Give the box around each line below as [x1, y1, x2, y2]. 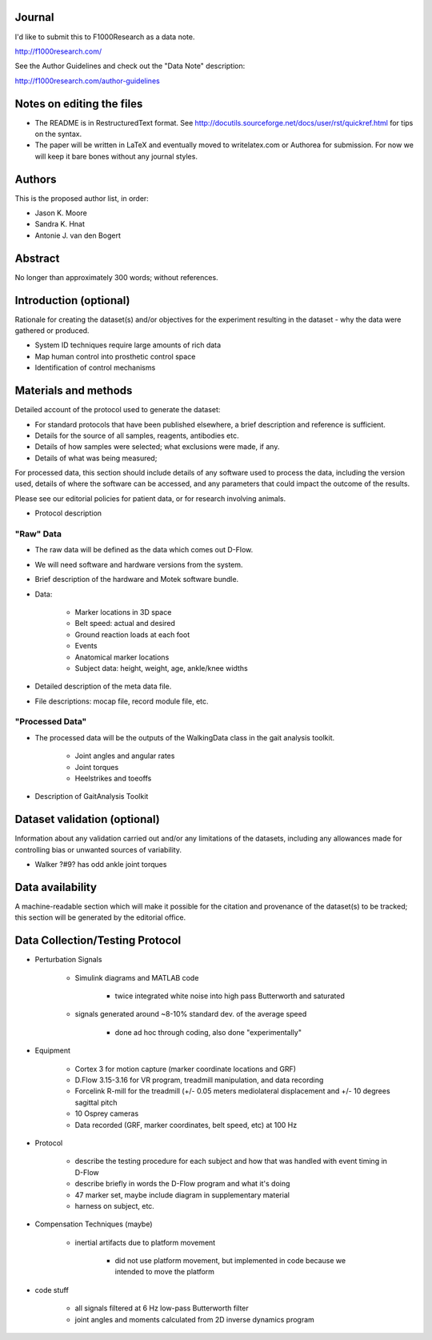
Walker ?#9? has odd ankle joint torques [34, 860, 167, 869]
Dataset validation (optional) [14, 812, 160, 826]
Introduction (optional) [14, 293, 130, 307]
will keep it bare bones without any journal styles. [34, 151, 198, 161]
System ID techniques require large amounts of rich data [34, 340, 222, 350]
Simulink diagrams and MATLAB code [74, 973, 199, 982]
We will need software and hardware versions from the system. [34, 560, 243, 569]
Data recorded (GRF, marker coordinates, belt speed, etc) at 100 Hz [74, 1120, 298, 1129]
